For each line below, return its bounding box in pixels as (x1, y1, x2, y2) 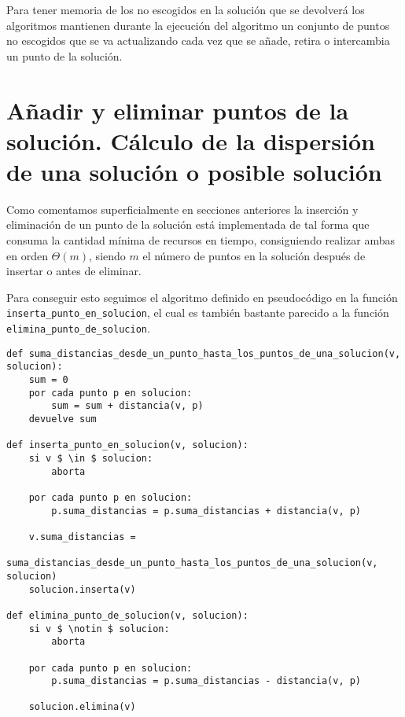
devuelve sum (28, 414, 97, 425)
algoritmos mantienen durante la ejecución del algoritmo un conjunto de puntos (6, 17, 390, 33)
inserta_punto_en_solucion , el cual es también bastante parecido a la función (6, 304, 389, 321)
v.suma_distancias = (28, 531, 136, 542)
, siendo (89, 247, 126, 263)
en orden (6, 247, 48, 263)
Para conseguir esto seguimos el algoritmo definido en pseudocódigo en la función (6, 289, 398, 305)
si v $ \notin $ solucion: (28, 623, 170, 634)
